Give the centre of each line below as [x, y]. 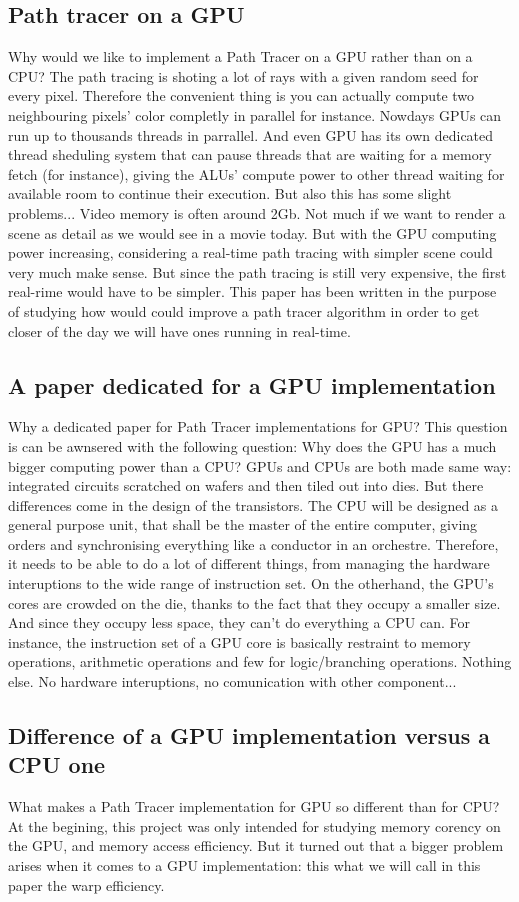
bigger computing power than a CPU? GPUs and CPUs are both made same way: [260, 465]
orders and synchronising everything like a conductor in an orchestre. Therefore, [253, 543]
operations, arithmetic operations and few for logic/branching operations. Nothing [260, 661]
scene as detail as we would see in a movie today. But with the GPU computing [252, 232]
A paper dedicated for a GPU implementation [252, 384]
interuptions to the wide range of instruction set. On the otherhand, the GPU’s [251, 583]
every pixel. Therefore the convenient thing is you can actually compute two [241, 95]
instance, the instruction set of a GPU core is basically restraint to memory [239, 641]
